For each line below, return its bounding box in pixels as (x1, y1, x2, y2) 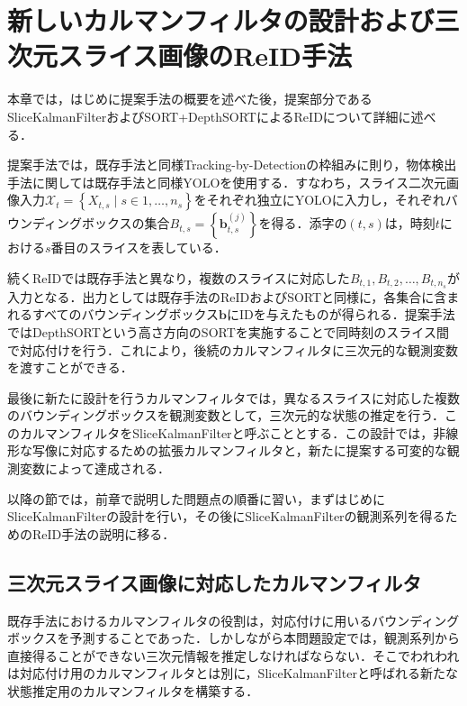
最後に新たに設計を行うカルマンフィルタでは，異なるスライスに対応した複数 (7, 388, 460, 407)
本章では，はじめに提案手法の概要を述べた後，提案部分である (7, 89, 373, 108)
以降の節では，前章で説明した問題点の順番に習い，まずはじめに (7, 489, 385, 508)
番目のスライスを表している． (50, 238, 227, 257)
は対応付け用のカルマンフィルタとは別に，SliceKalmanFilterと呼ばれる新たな (7, 664, 458, 683)
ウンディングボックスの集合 (7, 214, 170, 233)
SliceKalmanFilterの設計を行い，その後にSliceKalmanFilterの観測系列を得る (7, 507, 445, 526)
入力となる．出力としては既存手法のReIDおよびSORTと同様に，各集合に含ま (7, 287, 460, 306)
